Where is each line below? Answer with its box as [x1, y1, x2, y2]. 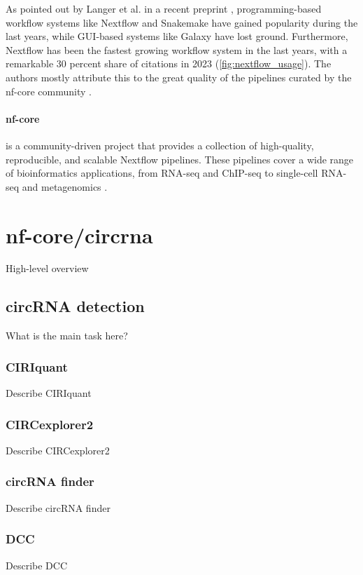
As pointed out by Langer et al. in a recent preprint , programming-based [6, 1, 322, 15]
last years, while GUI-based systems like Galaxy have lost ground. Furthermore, [6, 29, 348, 43]
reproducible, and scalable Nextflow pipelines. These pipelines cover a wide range [6, 151, 354, 166]
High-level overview [6, 261, 89, 276]
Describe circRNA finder [6, 500, 111, 515]
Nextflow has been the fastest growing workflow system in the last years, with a [6, 42, 348, 57]
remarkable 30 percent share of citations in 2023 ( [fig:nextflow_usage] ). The [6, 56, 332, 71]
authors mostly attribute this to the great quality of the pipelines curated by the [6, 69, 352, 84]
